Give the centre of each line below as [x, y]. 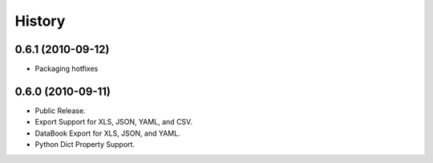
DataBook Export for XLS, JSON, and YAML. [107, 133]
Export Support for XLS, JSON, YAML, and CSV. [113, 122]
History [40, 21]
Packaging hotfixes [67, 69]
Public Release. [60, 110]
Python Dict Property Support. [85, 145]
